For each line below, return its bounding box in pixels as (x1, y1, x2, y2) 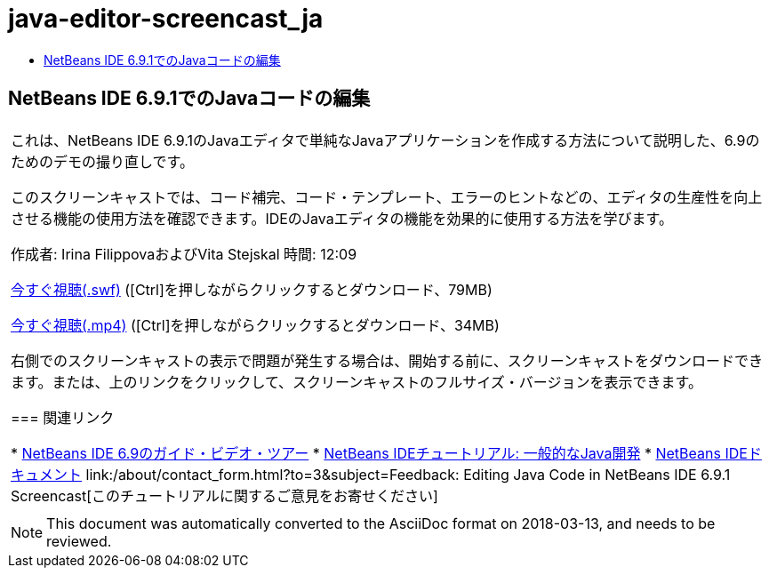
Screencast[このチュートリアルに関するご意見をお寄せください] (11, 486, 438, 505)
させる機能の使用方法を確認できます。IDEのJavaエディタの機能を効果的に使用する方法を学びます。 (11, 209, 673, 228)
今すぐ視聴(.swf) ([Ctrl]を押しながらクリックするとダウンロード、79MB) (11, 280, 493, 299)
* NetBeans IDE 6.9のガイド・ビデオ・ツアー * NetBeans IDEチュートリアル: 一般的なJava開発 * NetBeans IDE (11, 443, 748, 462)
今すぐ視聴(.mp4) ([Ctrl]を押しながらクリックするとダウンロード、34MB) (11, 315, 500, 334)
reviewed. (46, 531, 112, 550)
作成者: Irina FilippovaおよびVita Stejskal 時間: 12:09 (11, 244, 357, 263)
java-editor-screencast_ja (8, 4, 324, 34)
